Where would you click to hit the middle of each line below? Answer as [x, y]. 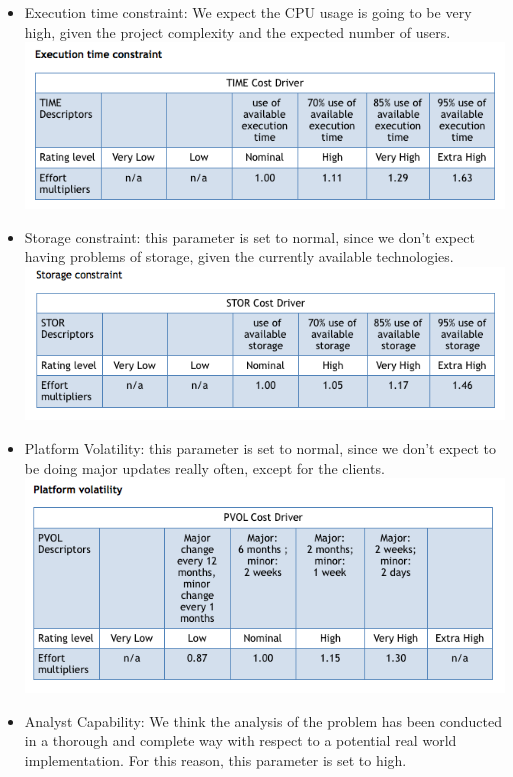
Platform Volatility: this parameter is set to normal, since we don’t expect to [260, 447]
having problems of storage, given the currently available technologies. [239, 256]
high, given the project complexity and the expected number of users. [237, 31]
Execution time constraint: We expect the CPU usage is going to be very [248, 12]
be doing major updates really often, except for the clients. [204, 467]
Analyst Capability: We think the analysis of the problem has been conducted [263, 720]
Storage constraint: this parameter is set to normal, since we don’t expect [249, 236]
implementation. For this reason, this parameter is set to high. [215, 759]
